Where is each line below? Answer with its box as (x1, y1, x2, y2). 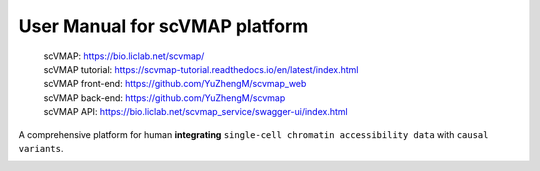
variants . (18, 142, 64, 154)
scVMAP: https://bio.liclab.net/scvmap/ (43, 50, 205, 62)
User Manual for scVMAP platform (18, 15, 309, 37)
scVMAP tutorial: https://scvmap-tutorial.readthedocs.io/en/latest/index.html (43, 63, 359, 75)
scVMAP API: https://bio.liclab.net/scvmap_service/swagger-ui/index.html (43, 106, 349, 118)
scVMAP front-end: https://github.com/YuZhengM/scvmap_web (43, 78, 307, 90)
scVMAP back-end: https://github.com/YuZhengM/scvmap (43, 91, 286, 104)
